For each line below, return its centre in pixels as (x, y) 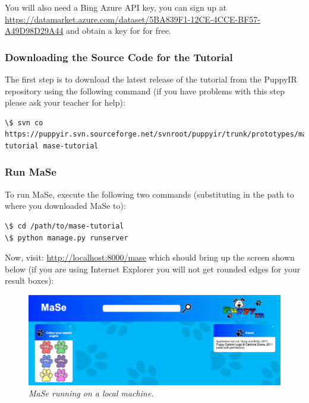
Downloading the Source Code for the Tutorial (119, 57)
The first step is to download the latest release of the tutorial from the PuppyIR (151, 79)
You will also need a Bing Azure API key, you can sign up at (116, 7)
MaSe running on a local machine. (91, 393)
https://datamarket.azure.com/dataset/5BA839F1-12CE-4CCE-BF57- (133, 19)
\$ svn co (24, 123)
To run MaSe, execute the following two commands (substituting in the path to (149, 194)
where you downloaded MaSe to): (65, 206)
